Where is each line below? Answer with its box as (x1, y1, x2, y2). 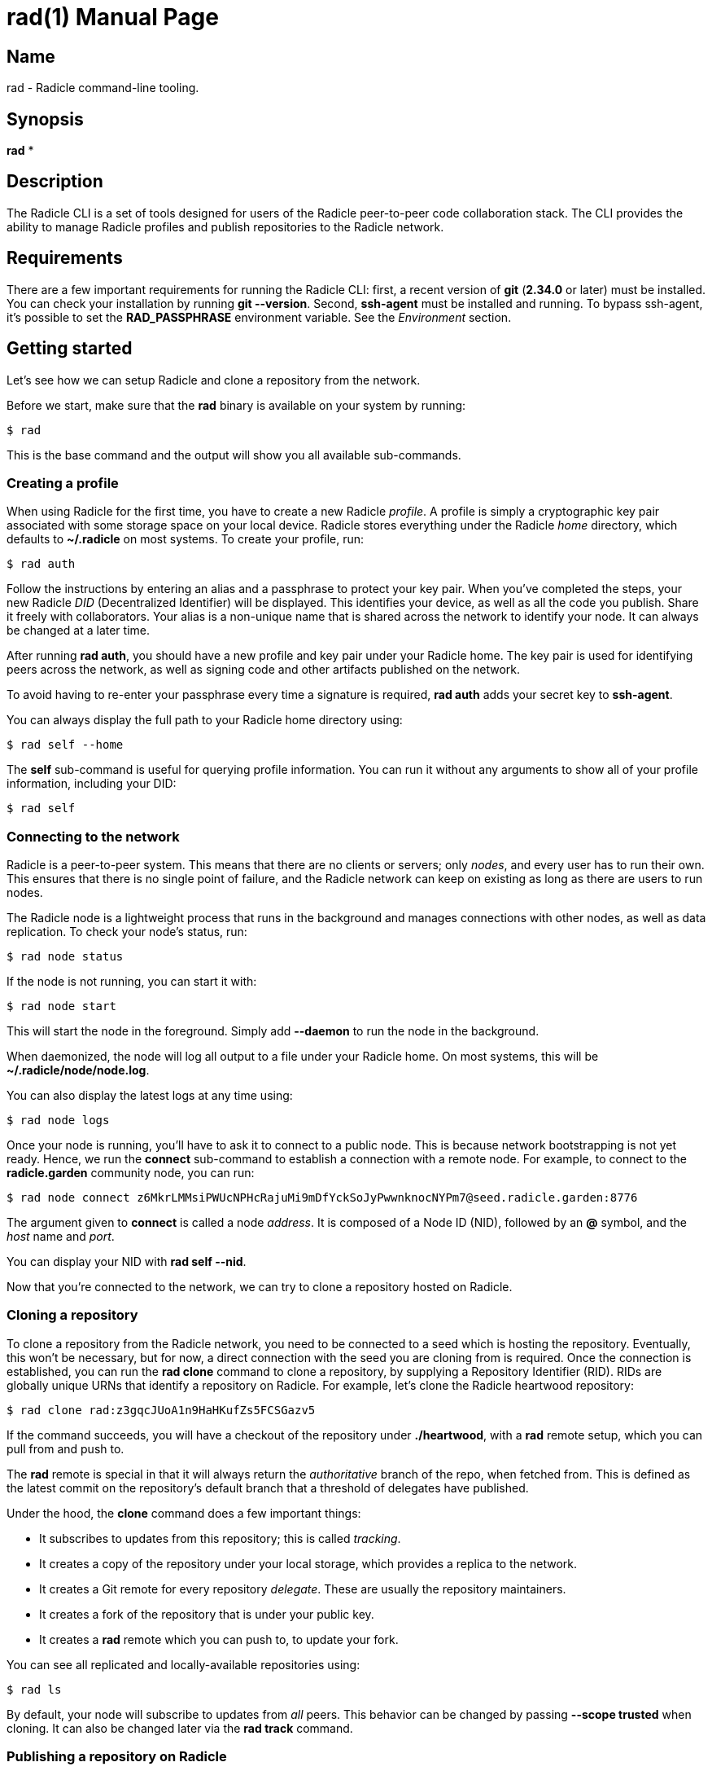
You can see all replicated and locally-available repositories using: (7, 1657, 360, 1672)
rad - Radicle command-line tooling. (7, 81, 199, 95)
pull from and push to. (7, 1441, 124, 1456)
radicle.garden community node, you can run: (7, 1166, 255, 1180)
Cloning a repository (7, 1307, 138, 1324)
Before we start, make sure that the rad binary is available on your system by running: (7, 398, 466, 412)
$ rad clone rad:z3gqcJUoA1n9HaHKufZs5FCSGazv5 (7, 1403, 316, 1417)
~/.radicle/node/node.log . (7, 1063, 150, 1078)
